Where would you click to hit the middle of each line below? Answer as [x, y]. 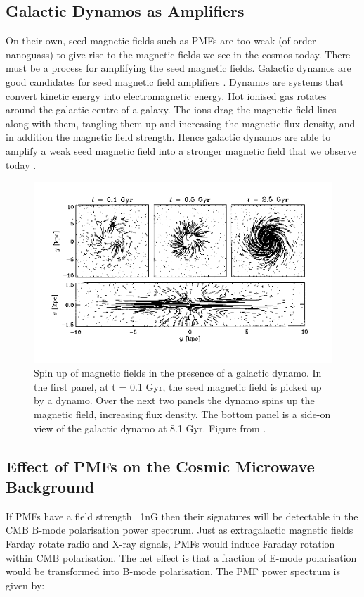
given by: [25, 585]
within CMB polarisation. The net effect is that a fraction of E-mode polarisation [181, 557]
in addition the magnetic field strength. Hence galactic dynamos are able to [168, 137]
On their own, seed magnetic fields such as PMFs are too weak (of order [161, 40]
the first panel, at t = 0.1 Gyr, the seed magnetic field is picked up [178, 386]
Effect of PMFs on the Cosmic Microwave [160, 466]
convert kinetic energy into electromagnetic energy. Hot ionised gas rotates [166, 95]
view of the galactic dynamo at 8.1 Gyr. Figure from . [150, 428]
